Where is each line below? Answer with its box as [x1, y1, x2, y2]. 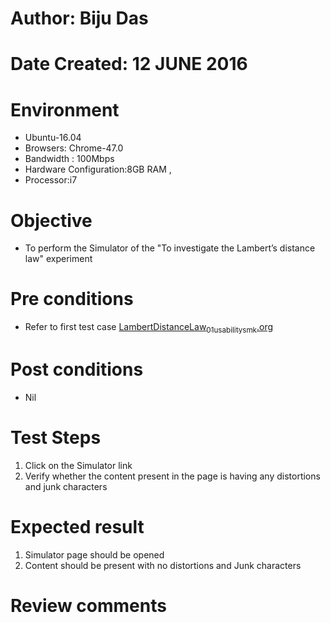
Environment [10, 98, 120, 121]
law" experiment [24, 253, 93, 265]
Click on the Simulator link [24, 459, 133, 471]
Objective [10, 209, 93, 232]
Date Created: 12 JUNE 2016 [10, 53, 248, 76]
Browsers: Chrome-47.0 [24, 142, 124, 154]
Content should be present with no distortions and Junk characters [24, 559, 302, 571]
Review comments [10, 594, 167, 617]
